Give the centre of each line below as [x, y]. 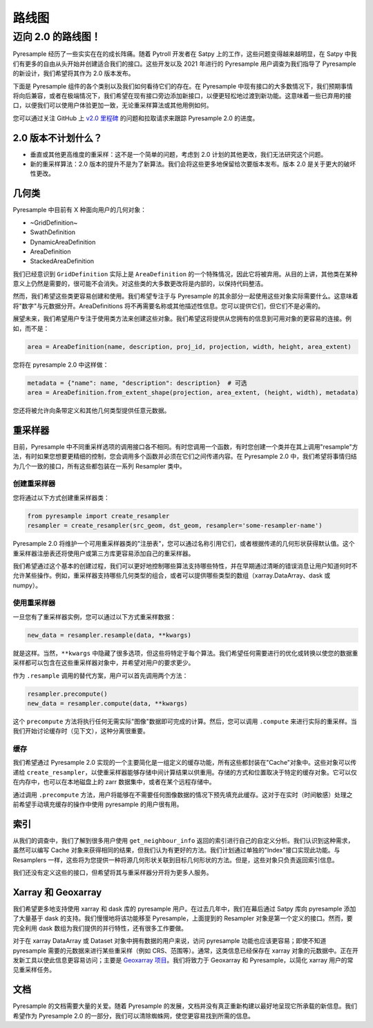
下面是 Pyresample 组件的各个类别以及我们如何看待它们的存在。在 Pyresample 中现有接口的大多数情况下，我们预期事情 [183, 86]
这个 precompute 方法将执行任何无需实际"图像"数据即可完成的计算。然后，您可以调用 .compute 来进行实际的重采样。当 [185, 721]
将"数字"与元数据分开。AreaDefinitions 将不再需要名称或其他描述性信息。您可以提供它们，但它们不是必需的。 [169, 306]
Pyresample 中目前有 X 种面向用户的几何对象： [80, 210]
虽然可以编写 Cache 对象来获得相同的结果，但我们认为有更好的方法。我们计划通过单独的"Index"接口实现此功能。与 [176, 850]
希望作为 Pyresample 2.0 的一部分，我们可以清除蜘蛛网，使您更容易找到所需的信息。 [134, 1016]
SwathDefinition [53, 232]
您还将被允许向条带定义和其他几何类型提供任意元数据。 [92, 410]
